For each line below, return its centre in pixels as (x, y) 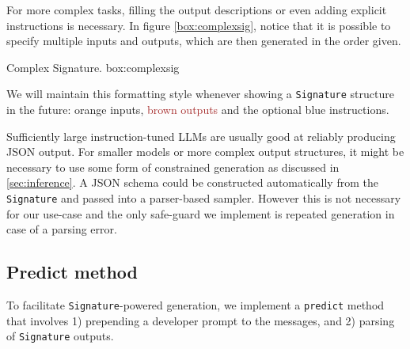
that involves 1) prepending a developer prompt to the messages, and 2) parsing (201, 320)
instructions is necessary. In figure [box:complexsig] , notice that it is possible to (199, 25)
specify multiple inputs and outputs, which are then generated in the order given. (204, 41)
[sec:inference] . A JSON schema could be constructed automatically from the (192, 182)
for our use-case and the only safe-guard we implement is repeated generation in (201, 213)
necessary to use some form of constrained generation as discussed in (173, 167)
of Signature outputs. (60, 336)
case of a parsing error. (62, 229)
